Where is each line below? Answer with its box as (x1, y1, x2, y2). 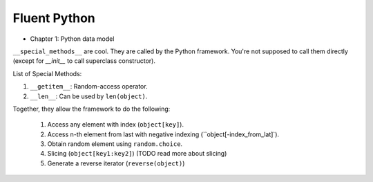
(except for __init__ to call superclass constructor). (12, 57, 155, 65)
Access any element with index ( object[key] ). (47, 120, 184, 129)
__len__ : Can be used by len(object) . (30, 92, 148, 100)
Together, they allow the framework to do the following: (12, 104, 171, 113)
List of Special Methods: (12, 69, 82, 78)
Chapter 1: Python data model (30, 35, 115, 43)
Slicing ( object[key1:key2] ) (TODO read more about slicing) (47, 149, 227, 158)
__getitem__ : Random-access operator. (30, 82, 148, 91)
